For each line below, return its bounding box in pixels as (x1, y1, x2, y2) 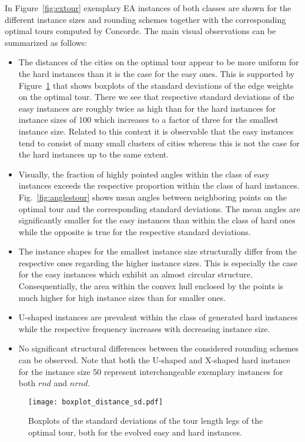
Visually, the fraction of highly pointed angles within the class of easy (18, 168, 270, 180)
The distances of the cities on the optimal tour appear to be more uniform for (18, 56, 299, 68)
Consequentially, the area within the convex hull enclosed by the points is (18, 280, 284, 292)
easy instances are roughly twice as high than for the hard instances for (18, 102, 276, 114)
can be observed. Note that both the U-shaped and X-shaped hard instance (18, 354, 290, 366)
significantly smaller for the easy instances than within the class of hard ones (18, 214, 296, 226)
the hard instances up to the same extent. (18, 148, 169, 160)
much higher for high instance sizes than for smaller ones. (18, 291, 226, 303)
